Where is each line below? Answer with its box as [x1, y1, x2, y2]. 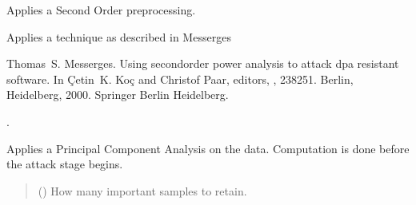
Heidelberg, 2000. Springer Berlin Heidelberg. [6, 86, 229, 103]
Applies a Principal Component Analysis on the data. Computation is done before [6, 140, 410, 156]
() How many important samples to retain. [38, 182, 247, 199]
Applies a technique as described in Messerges [6, 28, 231, 45]
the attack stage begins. [6, 156, 123, 172]
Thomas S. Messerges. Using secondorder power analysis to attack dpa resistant [6, 55, 399, 72]
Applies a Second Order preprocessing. [6, 2, 196, 18]
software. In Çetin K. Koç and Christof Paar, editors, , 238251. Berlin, [6, 70, 354, 87]
